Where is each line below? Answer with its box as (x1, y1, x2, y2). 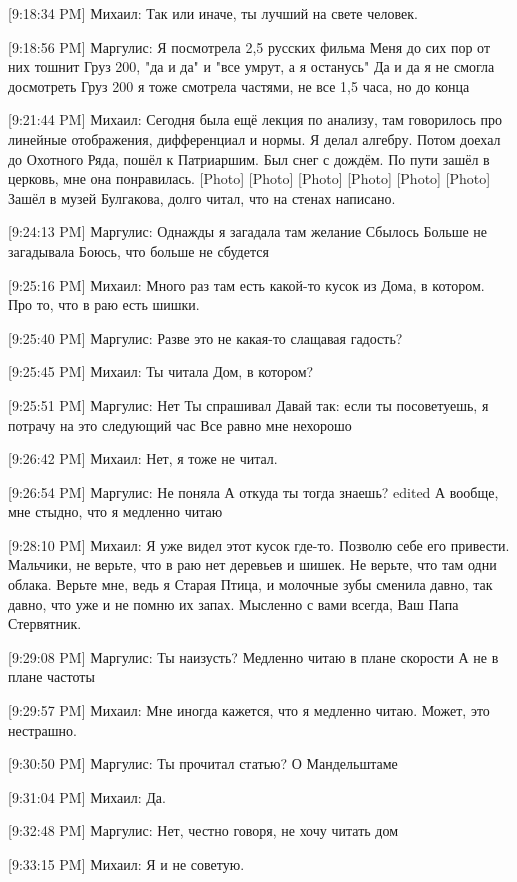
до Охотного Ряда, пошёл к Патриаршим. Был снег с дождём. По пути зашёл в (8, 148, 490, 169)
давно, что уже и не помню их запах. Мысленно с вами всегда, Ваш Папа (8, 593, 459, 614)
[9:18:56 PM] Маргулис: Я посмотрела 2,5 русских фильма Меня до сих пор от (8, 36, 491, 57)
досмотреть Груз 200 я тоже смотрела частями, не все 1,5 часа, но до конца (8, 75, 470, 96)
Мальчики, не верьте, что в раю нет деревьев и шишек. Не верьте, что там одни (8, 554, 497, 575)
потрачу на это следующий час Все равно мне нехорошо (8, 414, 352, 435)
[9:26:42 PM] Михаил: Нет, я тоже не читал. (8, 448, 278, 469)
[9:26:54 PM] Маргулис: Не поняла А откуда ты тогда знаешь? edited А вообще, (8, 481, 499, 502)
